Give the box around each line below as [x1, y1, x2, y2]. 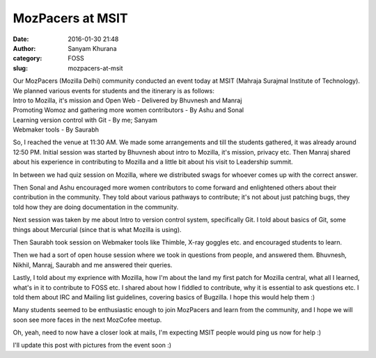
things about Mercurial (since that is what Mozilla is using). [13, 225, 182, 233]
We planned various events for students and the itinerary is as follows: [13, 86, 215, 95]
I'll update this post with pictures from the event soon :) [13, 341, 172, 350]
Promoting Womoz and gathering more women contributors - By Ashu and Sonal [13, 106, 244, 114]
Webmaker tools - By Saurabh [13, 125, 100, 134]
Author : [13, 44, 36, 52]
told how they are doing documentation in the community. [13, 203, 179, 211]
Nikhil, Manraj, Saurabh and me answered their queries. [13, 260, 173, 269]
